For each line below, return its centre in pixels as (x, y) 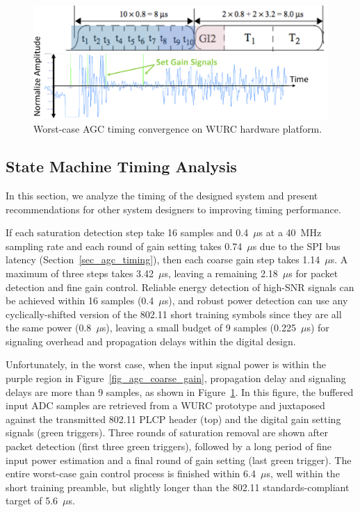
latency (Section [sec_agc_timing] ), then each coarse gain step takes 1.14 (163, 259)
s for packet (313, 273)
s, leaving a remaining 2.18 (221, 273)
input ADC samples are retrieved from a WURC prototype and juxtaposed (165, 405)
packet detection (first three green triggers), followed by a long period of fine (169, 446)
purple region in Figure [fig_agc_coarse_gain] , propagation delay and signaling (176, 378)
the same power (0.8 (49, 328)
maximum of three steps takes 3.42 (80, 273)
